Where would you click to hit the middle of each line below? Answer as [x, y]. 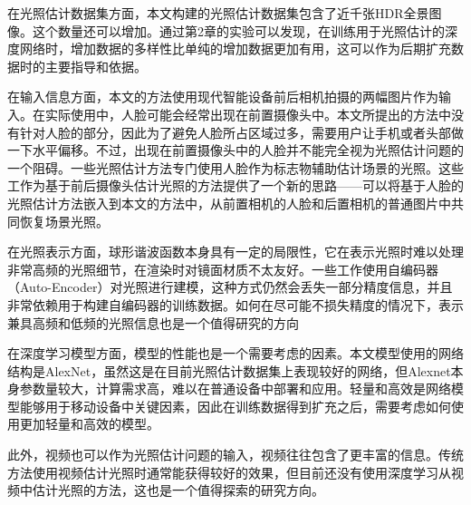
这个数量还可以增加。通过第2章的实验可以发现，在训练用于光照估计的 [238, 30]
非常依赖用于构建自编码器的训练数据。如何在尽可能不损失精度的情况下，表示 [235, 304]
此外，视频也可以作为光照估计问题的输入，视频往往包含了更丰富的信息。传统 [235, 455]
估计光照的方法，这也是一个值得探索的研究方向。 [178, 490]
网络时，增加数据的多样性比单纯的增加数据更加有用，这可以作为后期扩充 [235, 49]
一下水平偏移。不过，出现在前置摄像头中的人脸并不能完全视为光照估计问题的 [235, 150]
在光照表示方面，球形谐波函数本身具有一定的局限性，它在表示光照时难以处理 [235, 252]
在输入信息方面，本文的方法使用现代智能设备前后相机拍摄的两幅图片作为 [223, 97]
